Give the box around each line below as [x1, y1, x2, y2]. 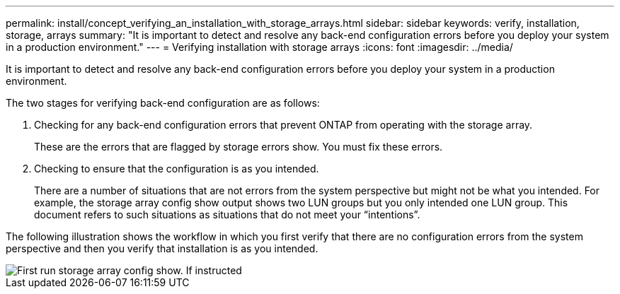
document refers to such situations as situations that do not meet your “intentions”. [34, 208, 420, 220]
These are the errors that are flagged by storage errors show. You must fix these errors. [34, 141, 443, 153]
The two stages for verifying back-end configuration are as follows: [6, 97, 320, 109]
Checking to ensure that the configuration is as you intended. [34, 163, 319, 175]
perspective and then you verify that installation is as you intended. [6, 242, 318, 254]
